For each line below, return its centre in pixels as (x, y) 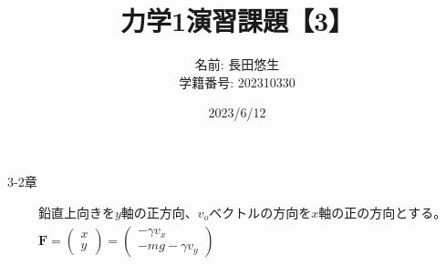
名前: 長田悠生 (237, 64)
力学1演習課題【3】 (237, 20)
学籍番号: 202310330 (237, 82)
